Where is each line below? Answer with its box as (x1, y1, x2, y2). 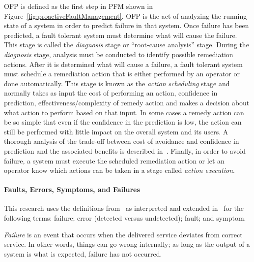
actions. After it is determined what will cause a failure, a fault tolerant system (4, 59, 243, 69)
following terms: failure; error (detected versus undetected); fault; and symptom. (4, 213, 246, 223)
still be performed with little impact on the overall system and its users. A (4, 126, 228, 136)
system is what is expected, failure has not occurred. (4, 248, 162, 259)
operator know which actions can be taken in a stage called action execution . (4, 165, 235, 175)
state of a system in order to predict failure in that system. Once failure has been (4, 20, 249, 31)
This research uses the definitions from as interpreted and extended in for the (4, 203, 244, 213)
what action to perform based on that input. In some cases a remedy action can (4, 107, 244, 117)
